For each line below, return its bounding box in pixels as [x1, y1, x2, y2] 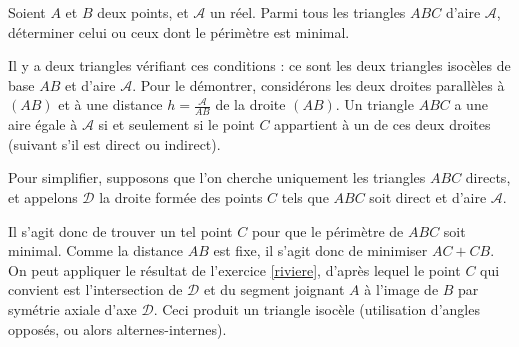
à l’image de [364, 279, 439, 300]
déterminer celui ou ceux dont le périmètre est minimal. [8, 21, 350, 42]
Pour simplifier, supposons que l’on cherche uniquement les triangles [8, 167, 426, 188]
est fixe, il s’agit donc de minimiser [213, 240, 428, 261]
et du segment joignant [203, 279, 345, 300]
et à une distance [58, 94, 163, 115]
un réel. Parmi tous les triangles [210, 2, 406, 22]
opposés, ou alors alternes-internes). [8, 318, 227, 339]
